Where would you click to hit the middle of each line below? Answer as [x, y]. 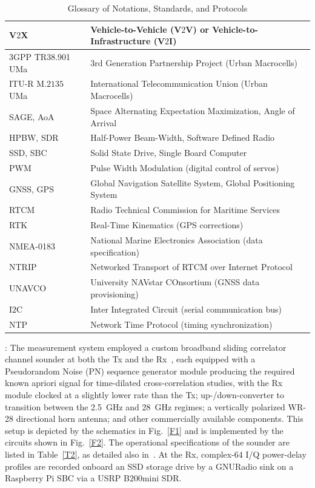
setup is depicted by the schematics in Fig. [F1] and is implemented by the [144, 430]
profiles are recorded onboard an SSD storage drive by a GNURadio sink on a [149, 466]
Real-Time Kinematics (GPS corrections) [167, 225]
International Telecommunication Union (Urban [179, 83]
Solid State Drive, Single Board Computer [169, 153]
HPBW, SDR [34, 137]
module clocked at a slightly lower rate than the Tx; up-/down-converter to [145, 395]
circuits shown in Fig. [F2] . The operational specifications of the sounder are [147, 442]
